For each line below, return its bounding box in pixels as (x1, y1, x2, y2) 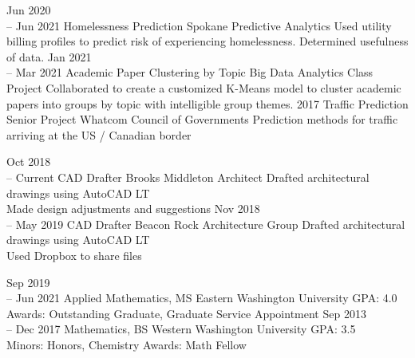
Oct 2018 (6, 153, 51, 170)
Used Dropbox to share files (6, 246, 142, 263)
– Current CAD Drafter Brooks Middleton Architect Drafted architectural (6, 168, 370, 185)
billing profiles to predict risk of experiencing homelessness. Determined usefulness (6, 33, 409, 49)
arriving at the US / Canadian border (6, 126, 192, 143)
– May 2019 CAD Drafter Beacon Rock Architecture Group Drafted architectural (6, 215, 405, 232)
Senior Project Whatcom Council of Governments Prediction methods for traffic (6, 111, 398, 128)
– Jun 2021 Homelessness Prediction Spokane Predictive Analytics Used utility (6, 17, 392, 33)
